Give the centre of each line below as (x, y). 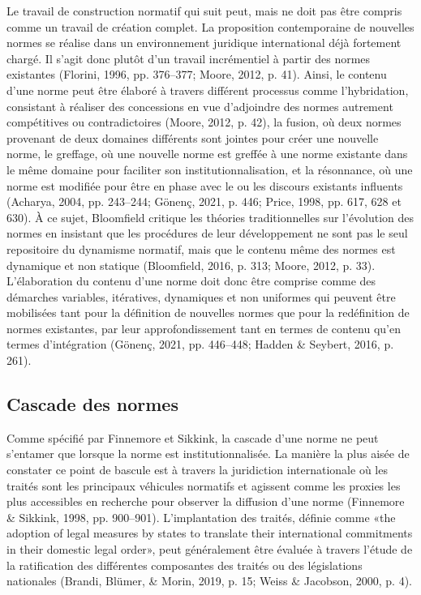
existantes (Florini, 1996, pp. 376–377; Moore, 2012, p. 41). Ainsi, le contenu (197, 74)
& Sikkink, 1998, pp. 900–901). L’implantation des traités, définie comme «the (201, 517)
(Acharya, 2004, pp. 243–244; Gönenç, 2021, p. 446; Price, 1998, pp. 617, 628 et (204, 201)
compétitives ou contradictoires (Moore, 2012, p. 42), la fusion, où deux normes (204, 122)
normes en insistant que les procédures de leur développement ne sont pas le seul (207, 233)
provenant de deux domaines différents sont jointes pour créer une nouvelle (193, 137)
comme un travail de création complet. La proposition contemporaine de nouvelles (210, 26)
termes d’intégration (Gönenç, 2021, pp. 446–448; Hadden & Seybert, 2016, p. (200, 344)
